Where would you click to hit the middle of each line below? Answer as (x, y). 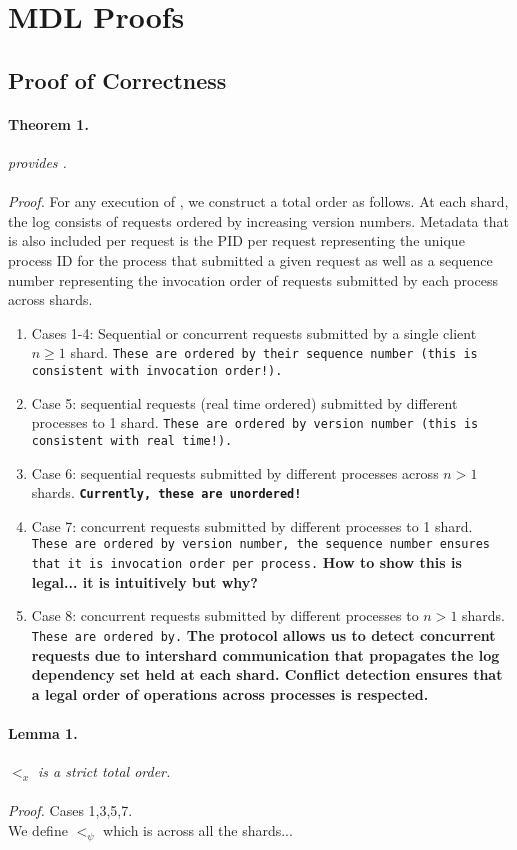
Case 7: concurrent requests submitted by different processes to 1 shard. (252, 525)
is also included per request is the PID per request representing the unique (236, 240)
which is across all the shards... (198, 829)
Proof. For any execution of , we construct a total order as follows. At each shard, (258, 201)
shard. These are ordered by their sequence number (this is (274, 352)
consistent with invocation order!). (157, 370)
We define (38, 829)
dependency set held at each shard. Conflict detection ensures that (267, 674)
